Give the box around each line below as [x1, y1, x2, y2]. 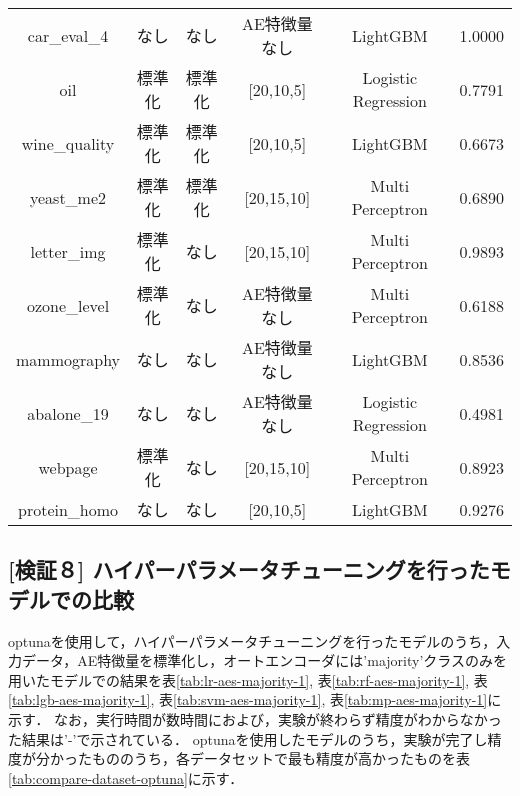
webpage [38, 455, 98, 479]
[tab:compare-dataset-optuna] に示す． [8, 767, 244, 788]
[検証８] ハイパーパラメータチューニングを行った [8, 554, 490, 585]
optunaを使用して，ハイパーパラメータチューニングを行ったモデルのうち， [8, 630, 497, 651]
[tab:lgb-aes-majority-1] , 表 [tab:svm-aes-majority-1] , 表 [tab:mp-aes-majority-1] [8, 689, 488, 710]
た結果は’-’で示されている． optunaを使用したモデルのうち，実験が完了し [8, 728, 488, 749]
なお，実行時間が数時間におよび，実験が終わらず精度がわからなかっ [54, 708, 502, 729]
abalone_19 [27, 401, 109, 425]
